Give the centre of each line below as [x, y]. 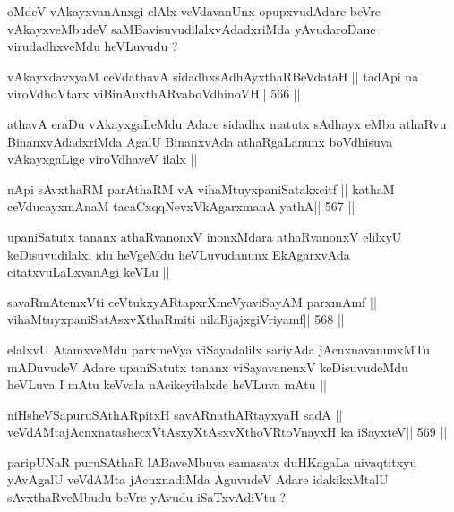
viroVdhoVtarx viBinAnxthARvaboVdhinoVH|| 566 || [154, 94]
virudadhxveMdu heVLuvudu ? [93, 46]
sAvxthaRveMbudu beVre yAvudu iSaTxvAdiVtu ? [147, 497]
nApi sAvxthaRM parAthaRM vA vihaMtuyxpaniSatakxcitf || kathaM [201, 188]
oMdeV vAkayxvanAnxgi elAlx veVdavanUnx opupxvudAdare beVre [194, 11]
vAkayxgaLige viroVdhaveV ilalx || [103, 159]
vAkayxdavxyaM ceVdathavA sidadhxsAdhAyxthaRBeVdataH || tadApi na [213, 76]
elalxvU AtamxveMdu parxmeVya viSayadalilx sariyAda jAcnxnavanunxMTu [218, 349]
